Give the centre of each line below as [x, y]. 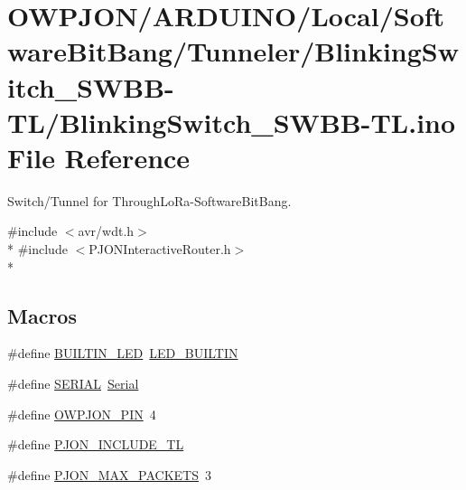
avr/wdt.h [106, 231]
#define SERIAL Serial [73, 384]
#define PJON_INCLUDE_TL [96, 444]
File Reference [99, 157]
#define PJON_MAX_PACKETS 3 [109, 474]
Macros [42, 315]
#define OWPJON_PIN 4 [82, 414]
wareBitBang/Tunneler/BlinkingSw [233, 51]
